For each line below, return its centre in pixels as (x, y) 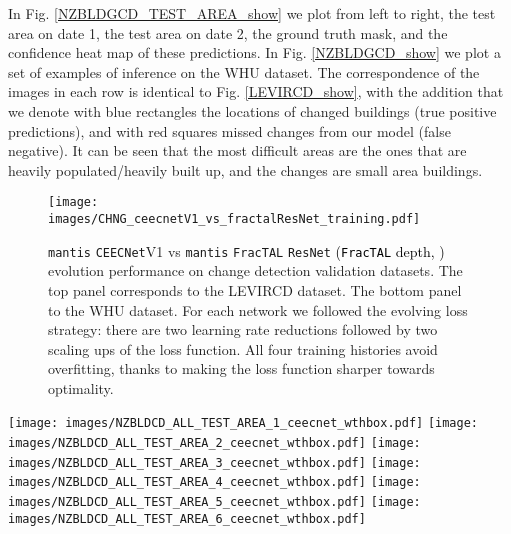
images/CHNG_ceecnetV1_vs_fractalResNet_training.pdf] (234, 219)
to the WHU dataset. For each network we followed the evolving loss (258, 309)
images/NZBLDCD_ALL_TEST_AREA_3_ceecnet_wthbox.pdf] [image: (214, 462)
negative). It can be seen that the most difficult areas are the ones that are (237, 150)
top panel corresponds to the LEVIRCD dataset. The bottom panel (255, 289)
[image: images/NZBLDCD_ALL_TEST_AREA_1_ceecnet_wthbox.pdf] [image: (243, 423)
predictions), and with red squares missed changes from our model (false (229, 130)
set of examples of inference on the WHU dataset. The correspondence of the (244, 71)
